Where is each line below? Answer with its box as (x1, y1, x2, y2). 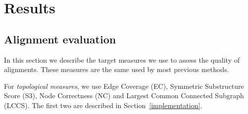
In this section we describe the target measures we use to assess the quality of (4, 54, 240, 65)
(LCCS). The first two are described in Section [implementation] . (4, 100, 202, 110)
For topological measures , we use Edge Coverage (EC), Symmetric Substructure (4, 80, 244, 91)
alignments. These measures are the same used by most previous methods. (4, 64, 229, 75)
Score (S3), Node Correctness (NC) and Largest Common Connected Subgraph (4, 90, 244, 101)
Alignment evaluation (4, 31, 116, 46)
